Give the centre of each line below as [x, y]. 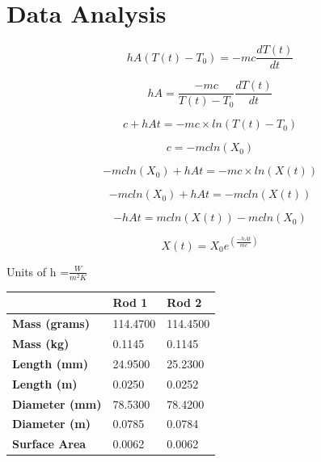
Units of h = [38, 271]
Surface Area [49, 444]
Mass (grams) [51, 323]
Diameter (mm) [57, 403]
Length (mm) [50, 363]
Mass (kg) [41, 344]
